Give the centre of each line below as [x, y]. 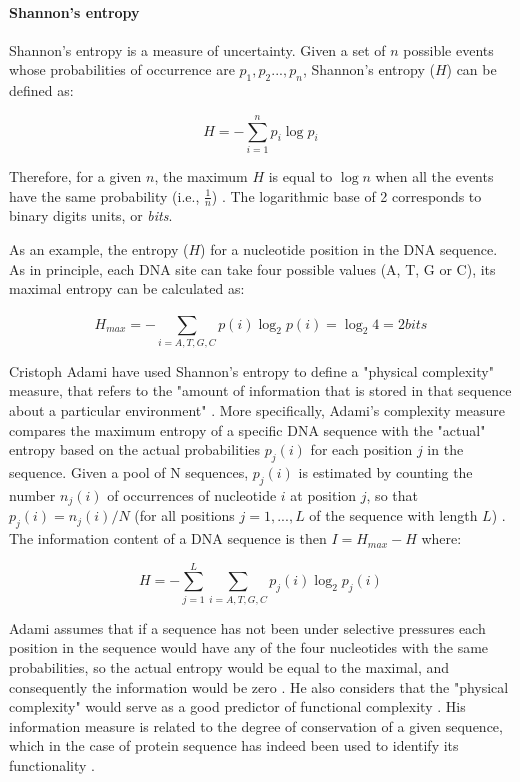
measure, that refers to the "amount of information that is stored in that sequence [260, 390]
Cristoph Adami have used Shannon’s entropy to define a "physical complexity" [251, 370]
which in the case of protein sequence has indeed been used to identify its [234, 745]
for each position [361, 449]
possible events [448, 49]
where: [441, 538]
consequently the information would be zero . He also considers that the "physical [259, 686]
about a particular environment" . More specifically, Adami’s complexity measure [257, 410]
